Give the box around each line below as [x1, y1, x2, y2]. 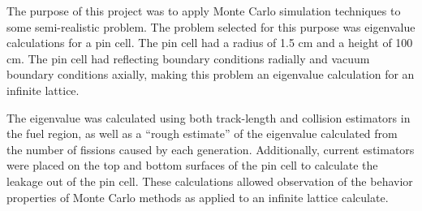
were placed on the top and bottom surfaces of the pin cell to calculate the [6, 157, 378, 174]
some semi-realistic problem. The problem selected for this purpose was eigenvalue [6, 18, 416, 35]
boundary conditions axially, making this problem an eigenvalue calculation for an [6, 66, 415, 83]
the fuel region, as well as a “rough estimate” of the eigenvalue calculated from [6, 125, 398, 142]
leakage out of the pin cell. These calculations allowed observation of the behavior [6, 172, 413, 189]
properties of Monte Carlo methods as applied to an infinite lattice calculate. [6, 188, 389, 205]
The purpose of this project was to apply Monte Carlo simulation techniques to [6, 2, 401, 19]
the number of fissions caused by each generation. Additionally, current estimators [6, 140, 415, 157]
